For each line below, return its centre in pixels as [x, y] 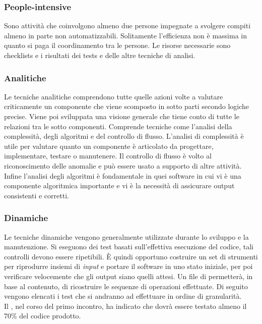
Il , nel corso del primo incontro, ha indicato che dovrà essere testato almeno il [125, 306]
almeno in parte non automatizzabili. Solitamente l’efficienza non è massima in [126, 35]
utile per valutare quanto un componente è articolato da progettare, [109, 146]
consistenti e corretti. [37, 195]
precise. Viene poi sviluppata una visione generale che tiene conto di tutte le [122, 116]
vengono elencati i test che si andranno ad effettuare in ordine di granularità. [123, 296]
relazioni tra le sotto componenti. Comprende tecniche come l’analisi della [118, 126]
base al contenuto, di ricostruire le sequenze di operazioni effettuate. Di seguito [126, 286]
